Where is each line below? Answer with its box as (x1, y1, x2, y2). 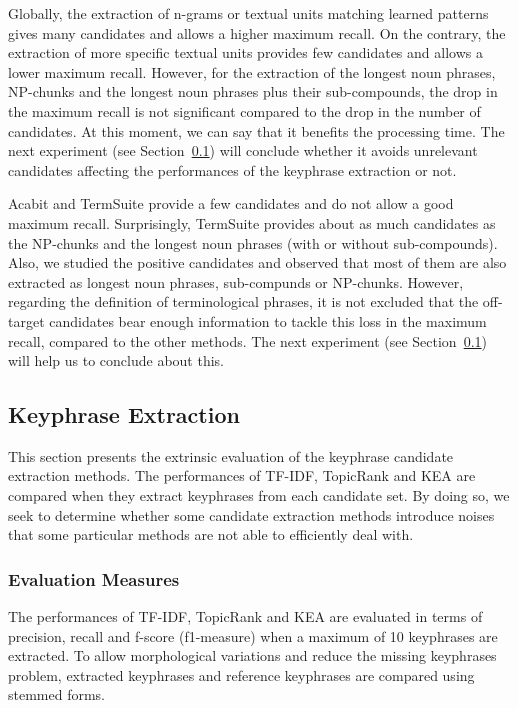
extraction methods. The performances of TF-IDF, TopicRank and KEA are (8, 465, 476, 486)
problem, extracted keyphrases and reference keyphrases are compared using (8, 664, 475, 685)
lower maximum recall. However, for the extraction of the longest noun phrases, (8, 61, 496, 82)
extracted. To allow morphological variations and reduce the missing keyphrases (8, 645, 497, 666)
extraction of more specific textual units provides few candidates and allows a (8, 42, 483, 63)
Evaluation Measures (8, 566, 180, 591)
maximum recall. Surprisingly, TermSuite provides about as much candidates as (8, 212, 496, 233)
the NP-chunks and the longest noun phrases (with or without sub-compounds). (8, 232, 498, 253)
